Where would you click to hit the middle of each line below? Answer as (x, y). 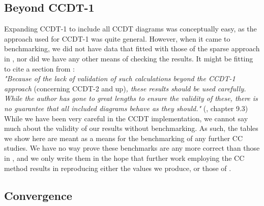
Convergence (38, 195)
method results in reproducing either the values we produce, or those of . (118, 168)
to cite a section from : (39, 68)
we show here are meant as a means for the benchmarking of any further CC (124, 138)
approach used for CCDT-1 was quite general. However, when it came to (117, 38)
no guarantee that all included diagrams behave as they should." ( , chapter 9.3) (126, 108)
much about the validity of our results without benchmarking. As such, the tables (131, 128)
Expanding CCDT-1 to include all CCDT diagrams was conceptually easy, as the (130, 29)
